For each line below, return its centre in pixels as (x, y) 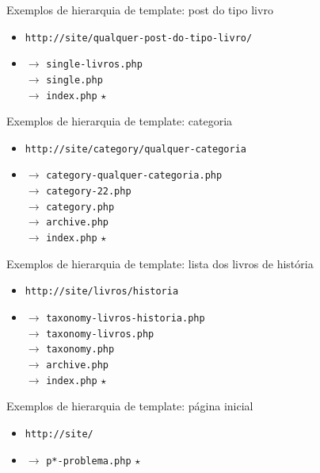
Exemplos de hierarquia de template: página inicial (130, 406)
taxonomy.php (80, 350)
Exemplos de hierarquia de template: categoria (120, 121)
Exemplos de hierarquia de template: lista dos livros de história (160, 263)
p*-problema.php (89, 461)
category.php (80, 207)
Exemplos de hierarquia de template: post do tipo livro (140, 10)
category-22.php (89, 192)
